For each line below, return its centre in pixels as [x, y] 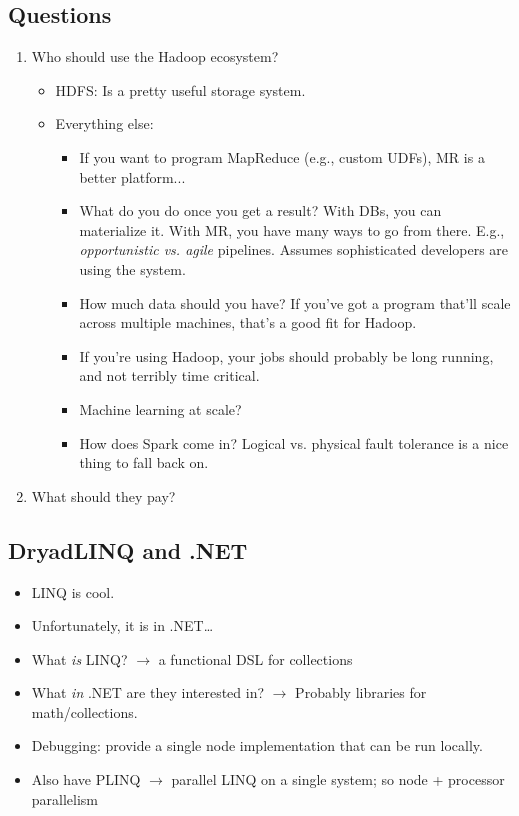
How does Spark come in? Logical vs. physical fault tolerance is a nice [294, 442]
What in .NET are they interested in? [148, 692]
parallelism [65, 798]
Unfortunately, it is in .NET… [122, 625]
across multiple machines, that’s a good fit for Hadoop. [248, 322]
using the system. [132, 268]
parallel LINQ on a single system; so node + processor [338, 779]
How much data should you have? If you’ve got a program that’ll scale [295, 302]
